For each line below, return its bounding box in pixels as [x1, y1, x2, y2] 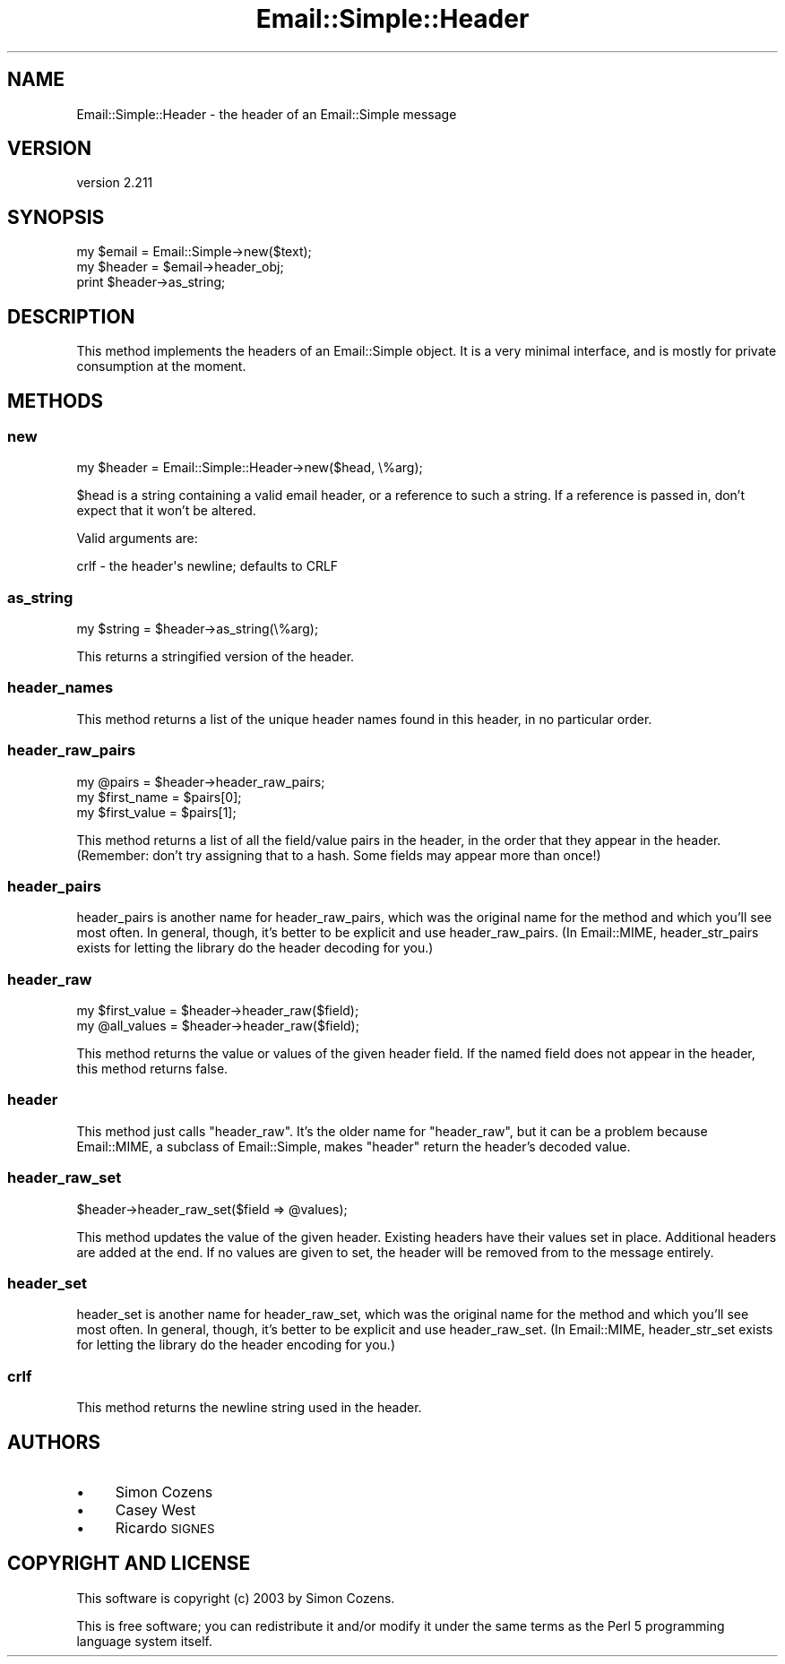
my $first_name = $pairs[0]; [76, 789, 242, 805]
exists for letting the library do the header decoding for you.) [76, 940, 434, 956]
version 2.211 [76, 175, 153, 191]
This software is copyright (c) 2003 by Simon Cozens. [76, 1590, 395, 1606]
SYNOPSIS [7, 205, 105, 228]
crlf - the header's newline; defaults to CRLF [76, 558, 339, 574]
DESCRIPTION [7, 305, 135, 328]
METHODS [7, 389, 104, 412]
